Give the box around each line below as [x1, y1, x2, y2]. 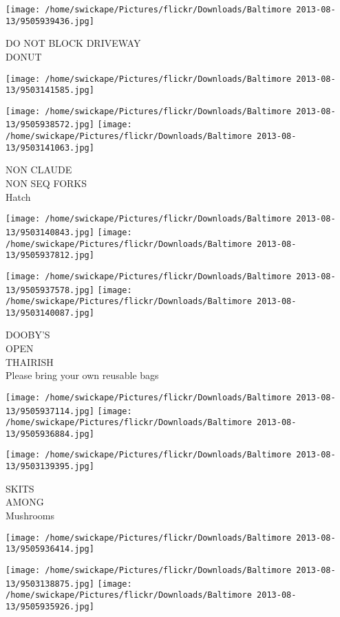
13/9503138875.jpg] [6, 578, 94, 589]
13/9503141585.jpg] [6, 85, 94, 96]
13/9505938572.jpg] [6, 120, 94, 130]
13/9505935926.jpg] [6, 601, 94, 611]
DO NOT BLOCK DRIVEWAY [6, 36, 141, 50]
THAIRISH [6, 354, 54, 369]
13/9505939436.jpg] [6, 16, 94, 26]
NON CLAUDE [6, 162, 72, 177]
